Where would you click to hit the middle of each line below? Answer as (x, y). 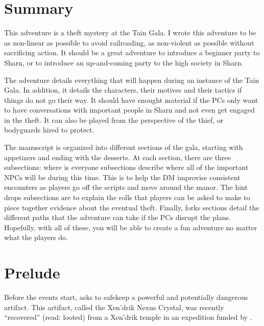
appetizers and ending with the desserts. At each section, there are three (117, 157)
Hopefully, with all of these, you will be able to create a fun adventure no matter (131, 227)
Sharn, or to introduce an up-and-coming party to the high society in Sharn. (124, 62)
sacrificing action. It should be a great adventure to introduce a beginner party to (132, 52)
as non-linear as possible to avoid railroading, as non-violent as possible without (129, 42)
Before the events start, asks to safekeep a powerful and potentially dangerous (126, 297)
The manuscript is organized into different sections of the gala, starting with (124, 147)
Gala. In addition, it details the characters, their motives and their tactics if (123, 90)
